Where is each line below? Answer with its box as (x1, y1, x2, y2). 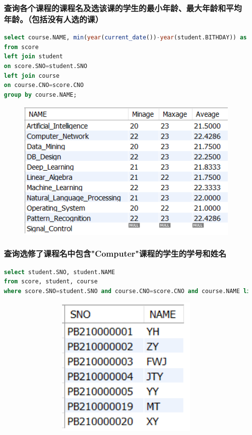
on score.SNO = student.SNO (4, 62, 87, 70)
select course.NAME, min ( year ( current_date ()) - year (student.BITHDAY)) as (4, 34, 247, 41)
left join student (4, 53, 63, 60)
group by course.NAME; (4, 91, 77, 98)
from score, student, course (4, 278, 98, 285)
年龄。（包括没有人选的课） (4, 13, 103, 25)
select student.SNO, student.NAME (4, 268, 115, 276)
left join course (4, 72, 60, 79)
